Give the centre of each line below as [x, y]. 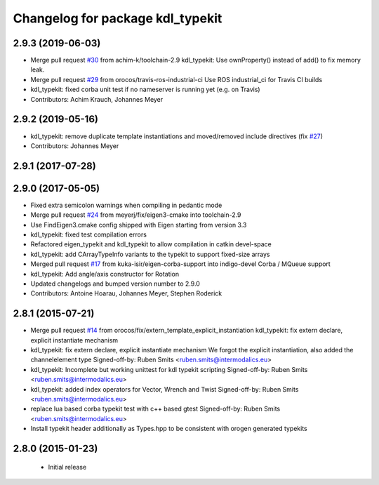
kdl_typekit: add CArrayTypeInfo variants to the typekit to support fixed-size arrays [150, 254]
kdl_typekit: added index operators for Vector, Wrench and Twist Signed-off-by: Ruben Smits [165, 389]
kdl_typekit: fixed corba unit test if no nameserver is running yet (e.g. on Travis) [145, 89]
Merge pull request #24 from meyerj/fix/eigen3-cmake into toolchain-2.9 [136, 215]
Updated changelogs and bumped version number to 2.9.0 [115, 284]
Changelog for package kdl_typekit [118, 18]
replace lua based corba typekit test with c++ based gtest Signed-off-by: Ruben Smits [155, 409]
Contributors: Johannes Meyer [75, 146]
